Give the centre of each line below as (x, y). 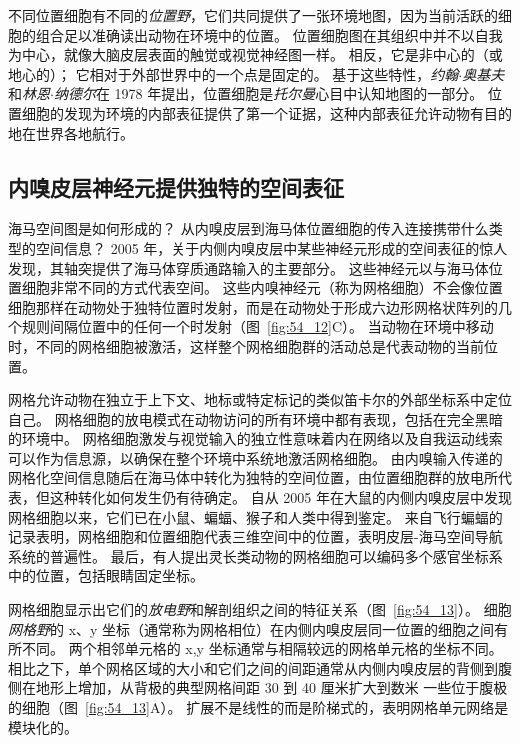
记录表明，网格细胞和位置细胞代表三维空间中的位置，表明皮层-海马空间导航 (255, 536)
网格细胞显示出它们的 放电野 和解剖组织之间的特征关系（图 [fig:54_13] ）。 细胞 (260, 609)
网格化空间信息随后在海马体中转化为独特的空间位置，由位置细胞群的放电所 (253, 477)
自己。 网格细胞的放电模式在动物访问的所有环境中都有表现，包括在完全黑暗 (255, 418)
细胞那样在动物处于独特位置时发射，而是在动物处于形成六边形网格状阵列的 (253, 306)
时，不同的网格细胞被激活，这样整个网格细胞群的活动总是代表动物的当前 (246, 345)
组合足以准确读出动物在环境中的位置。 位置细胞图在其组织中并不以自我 (269, 34)
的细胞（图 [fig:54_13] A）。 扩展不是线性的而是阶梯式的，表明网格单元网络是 (258, 707)
